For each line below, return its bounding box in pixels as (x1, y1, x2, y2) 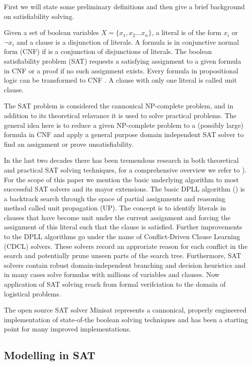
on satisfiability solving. (4, 11, 74, 21)
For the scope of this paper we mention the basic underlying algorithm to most (4, 174, 239, 184)
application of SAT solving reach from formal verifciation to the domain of (4, 279, 226, 289)
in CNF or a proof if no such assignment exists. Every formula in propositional (4, 65, 238, 75)
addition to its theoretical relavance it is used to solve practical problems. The (4, 110, 236, 120)
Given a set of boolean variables (4, 27, 99, 37)
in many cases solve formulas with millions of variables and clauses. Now (4, 269, 219, 279)
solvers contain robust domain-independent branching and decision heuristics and (4, 260, 246, 270)
